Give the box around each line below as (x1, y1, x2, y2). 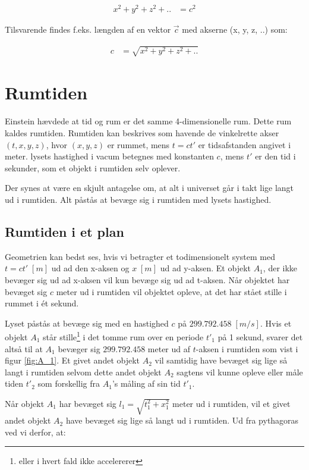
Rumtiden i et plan (5, 222, 124, 240)
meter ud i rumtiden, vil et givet (172, 397, 291, 409)
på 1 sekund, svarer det (217, 330, 303, 343)
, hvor (46, 138, 68, 151)
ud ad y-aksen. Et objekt (160, 262, 251, 274)
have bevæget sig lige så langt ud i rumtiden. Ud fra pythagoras (65, 414, 299, 427)
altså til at (5, 342, 43, 355)
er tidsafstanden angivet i (198, 138, 291, 151)
